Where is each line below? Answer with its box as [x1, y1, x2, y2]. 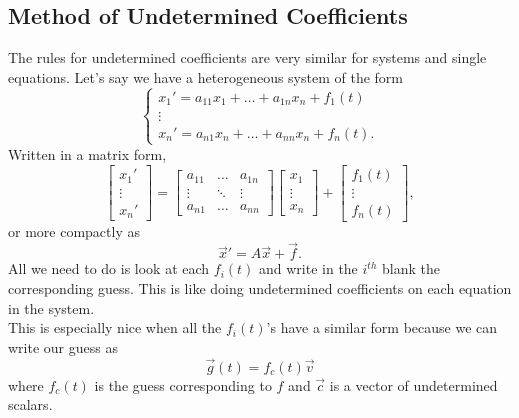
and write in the [259, 258, 358, 279]
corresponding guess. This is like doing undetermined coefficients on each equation [8, 278, 512, 299]
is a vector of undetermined [329, 374, 498, 395]
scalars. [8, 394, 53, 415]
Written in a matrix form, [8, 143, 167, 164]
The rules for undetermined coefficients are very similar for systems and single [8, 47, 487, 68]
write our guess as [8, 336, 118, 357]
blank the [381, 258, 440, 279]
